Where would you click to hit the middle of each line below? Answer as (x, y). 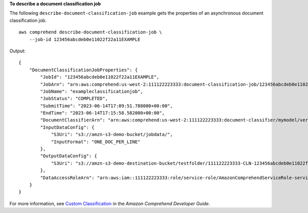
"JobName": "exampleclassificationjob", (92, 91)
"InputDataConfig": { (68, 127)
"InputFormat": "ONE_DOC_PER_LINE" (96, 142)
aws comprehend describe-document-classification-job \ (90, 32)
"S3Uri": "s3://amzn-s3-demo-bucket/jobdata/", (112, 134)
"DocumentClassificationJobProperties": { (83, 70)
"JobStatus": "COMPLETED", (74, 99)
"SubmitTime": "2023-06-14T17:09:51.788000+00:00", (107, 106)
